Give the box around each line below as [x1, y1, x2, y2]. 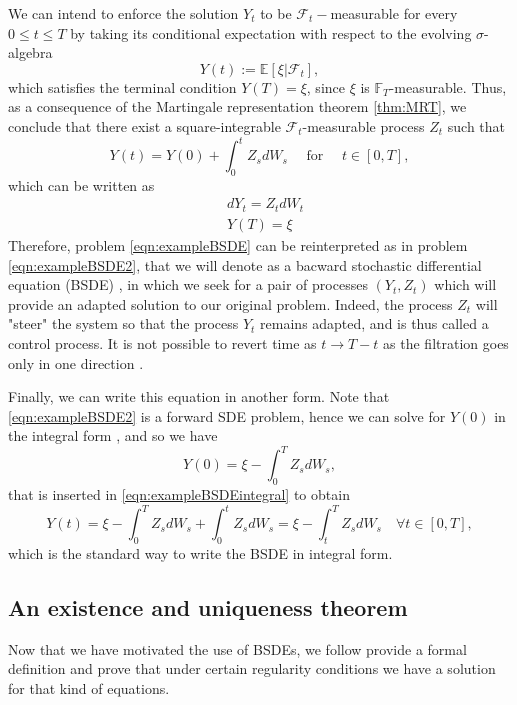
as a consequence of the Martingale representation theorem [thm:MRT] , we [8, 96, 467, 117]
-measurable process [302, 115, 425, 136]
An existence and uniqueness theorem [8, 592, 408, 623]
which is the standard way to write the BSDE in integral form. [8, 543, 393, 564]
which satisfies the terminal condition [8, 76, 237, 97]
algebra [8, 42, 53, 63]
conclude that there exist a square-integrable [8, 115, 281, 136]
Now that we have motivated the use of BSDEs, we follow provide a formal [8, 638, 467, 659]
